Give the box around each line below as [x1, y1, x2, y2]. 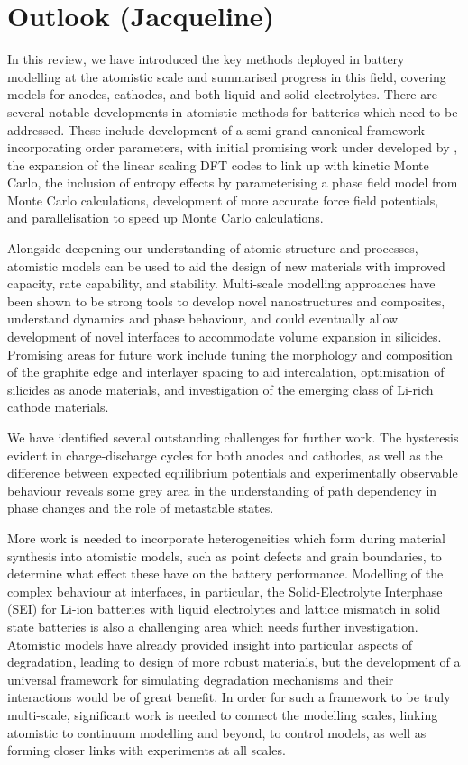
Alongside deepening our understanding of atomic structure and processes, [7, 239, 418, 258]
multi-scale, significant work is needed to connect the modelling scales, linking [7, 705, 438, 724]
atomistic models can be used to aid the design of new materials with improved [7, 256, 445, 275]
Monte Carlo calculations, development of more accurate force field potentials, [7, 190, 439, 209]
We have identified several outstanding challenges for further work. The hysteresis [7, 428, 459, 446]
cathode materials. [7, 397, 109, 416]
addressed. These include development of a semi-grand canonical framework [7, 120, 425, 139]
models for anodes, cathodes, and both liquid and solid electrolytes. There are [7, 85, 437, 104]
